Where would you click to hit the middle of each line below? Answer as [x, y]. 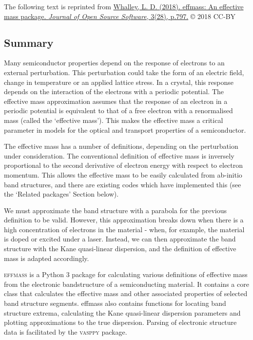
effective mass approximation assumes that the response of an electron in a [116, 101]
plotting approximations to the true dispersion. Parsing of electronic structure [120, 322]
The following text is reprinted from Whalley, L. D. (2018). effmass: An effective [124, 6]
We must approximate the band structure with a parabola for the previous [116, 210]
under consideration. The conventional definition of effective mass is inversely [119, 155]
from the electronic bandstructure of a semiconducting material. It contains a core [126, 284]
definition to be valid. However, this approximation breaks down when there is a [124, 220]
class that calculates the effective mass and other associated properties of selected [126, 293]
